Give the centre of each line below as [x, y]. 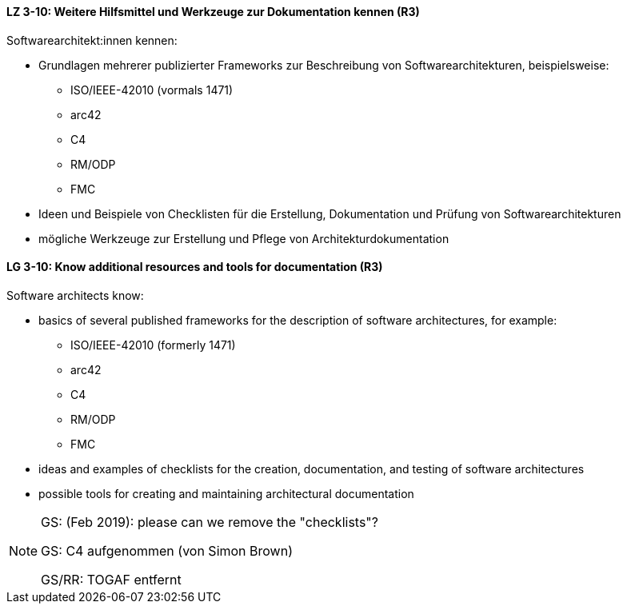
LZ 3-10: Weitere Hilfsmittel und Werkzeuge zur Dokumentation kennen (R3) [213, 12]
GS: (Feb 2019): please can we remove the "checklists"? [210, 522]
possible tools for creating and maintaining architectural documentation [226, 493]
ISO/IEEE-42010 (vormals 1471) [152, 90]
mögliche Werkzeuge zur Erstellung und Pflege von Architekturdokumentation [244, 238]
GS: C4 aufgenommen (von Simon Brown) [167, 550]
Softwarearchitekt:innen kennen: [92, 40]
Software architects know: [75, 295]
